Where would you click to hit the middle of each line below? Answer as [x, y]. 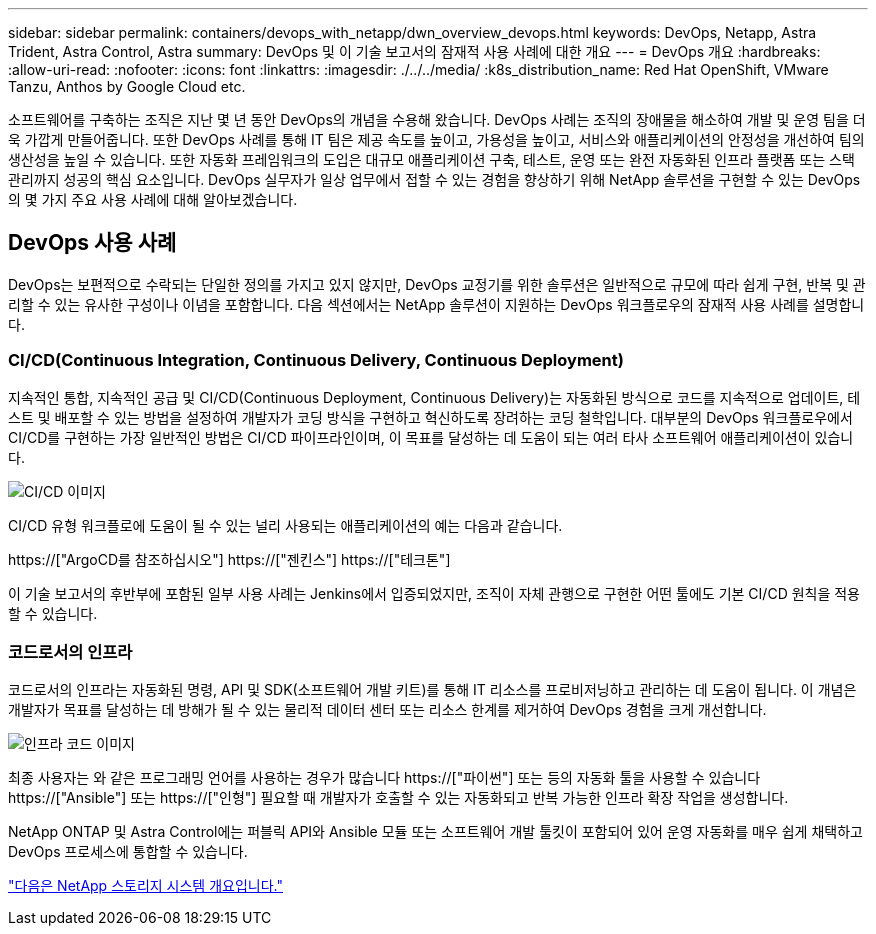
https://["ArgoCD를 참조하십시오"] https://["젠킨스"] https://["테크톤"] [229, 559]
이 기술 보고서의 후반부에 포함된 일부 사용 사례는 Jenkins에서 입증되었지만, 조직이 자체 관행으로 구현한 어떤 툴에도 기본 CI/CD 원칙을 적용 [434, 593]
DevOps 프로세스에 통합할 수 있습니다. [128, 852]
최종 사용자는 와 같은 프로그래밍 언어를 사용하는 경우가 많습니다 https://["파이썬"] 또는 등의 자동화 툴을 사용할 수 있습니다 [384, 778]
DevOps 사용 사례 [92, 243]
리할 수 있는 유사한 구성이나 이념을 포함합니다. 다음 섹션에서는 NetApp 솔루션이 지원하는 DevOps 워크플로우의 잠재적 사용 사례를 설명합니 [436, 304]
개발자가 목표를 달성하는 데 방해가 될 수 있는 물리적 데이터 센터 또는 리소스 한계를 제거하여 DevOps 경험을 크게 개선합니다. [387, 710]
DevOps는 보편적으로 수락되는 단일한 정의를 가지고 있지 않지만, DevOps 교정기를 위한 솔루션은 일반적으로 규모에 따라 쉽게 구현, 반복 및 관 [437, 284]
